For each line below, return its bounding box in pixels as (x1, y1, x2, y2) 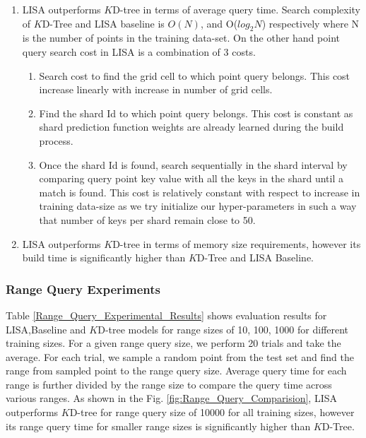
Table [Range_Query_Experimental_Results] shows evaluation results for (6, 307, 327, 322)
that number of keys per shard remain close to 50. (39, 212, 256, 227)
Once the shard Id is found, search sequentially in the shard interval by (39, 157, 348, 172)
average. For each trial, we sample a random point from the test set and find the (6, 349, 354, 364)
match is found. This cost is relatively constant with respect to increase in (39, 184, 360, 199)
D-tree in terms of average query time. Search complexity (112, 2, 360, 16)
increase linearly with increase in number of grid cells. (39, 82, 273, 97)
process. (39, 133, 73, 148)
